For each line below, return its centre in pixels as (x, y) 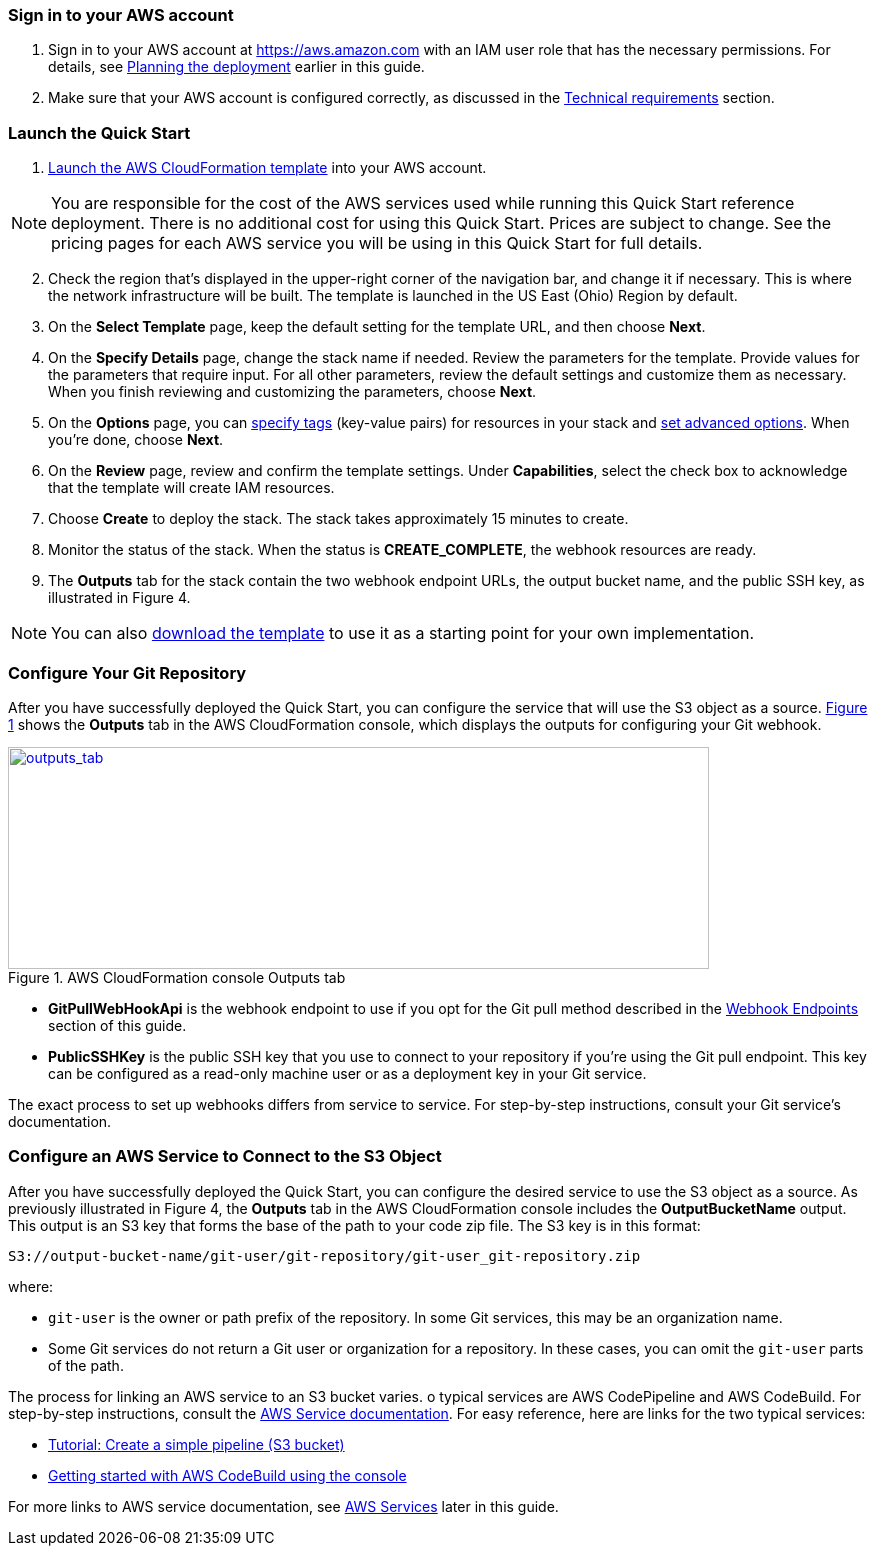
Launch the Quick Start (99, 132)
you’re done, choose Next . (136, 440)
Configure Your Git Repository (127, 672)
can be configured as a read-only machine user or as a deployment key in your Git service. (347, 1073)
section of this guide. (117, 1025)
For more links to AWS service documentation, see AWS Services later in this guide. (283, 1506)
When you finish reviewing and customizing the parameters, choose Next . (292, 392)
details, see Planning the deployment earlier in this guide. (236, 67)
